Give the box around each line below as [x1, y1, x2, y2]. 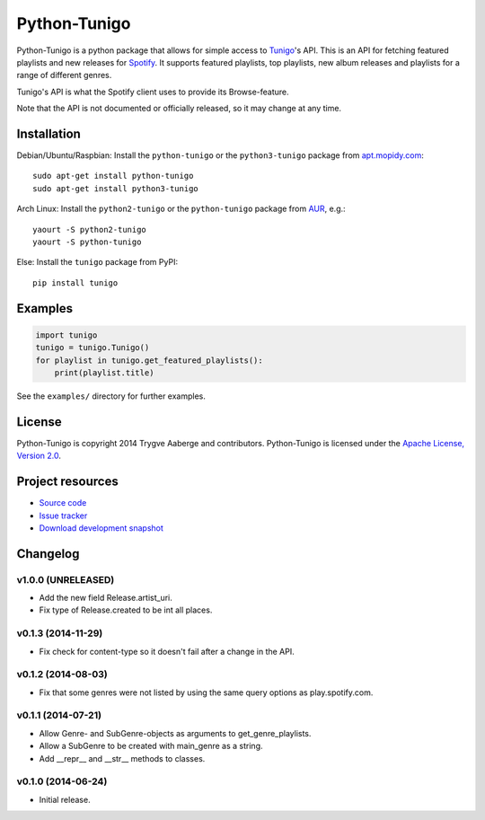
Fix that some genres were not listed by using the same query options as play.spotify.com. [39, 687, 374, 698]
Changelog [16, 546, 80, 561]
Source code [39, 498, 87, 508]
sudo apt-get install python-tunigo [32, 171, 194, 181]
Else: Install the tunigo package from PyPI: [16, 257, 179, 268]
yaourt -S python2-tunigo [32, 225, 147, 234]
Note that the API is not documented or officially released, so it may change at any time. [16, 103, 341, 114]
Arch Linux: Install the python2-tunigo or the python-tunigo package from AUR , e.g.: [16, 203, 346, 215]
